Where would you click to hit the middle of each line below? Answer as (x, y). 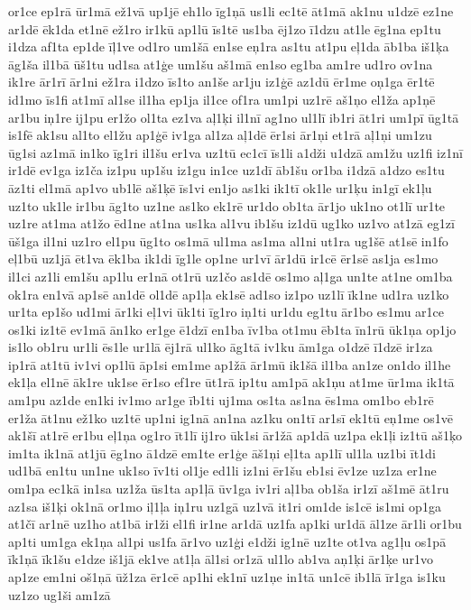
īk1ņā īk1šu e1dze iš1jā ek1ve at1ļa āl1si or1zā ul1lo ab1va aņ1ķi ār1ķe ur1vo (221, 559)
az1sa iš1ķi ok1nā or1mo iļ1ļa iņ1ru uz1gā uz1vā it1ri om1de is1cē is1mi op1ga (225, 506)
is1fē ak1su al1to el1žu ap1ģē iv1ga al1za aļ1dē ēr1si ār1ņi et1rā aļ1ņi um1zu (220, 135)
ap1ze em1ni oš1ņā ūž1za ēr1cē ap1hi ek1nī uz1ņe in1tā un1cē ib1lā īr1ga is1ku (227, 577)
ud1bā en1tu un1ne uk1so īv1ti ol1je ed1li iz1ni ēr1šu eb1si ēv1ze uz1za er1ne (222, 471)
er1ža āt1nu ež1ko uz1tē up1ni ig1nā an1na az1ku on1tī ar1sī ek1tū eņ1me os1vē (231, 417)
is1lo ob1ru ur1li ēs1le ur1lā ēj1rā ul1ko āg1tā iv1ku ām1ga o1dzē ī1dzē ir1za (221, 347)
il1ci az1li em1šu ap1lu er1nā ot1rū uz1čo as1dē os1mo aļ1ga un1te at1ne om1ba (231, 276)
